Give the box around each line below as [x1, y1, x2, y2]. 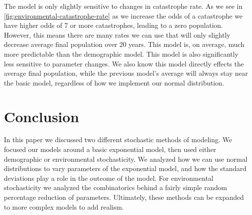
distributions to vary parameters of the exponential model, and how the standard [4, 163, 247, 173]
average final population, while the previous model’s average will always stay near [4, 68, 248, 78]
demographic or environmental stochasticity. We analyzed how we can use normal [4, 153, 248, 164]
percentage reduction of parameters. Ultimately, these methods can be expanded [4, 192, 244, 202]
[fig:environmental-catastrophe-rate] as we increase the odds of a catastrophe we [4, 10, 243, 21]
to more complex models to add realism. [4, 201, 124, 212]
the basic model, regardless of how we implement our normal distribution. [4, 77, 225, 87]
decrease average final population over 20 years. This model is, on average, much [4, 39, 245, 49]
